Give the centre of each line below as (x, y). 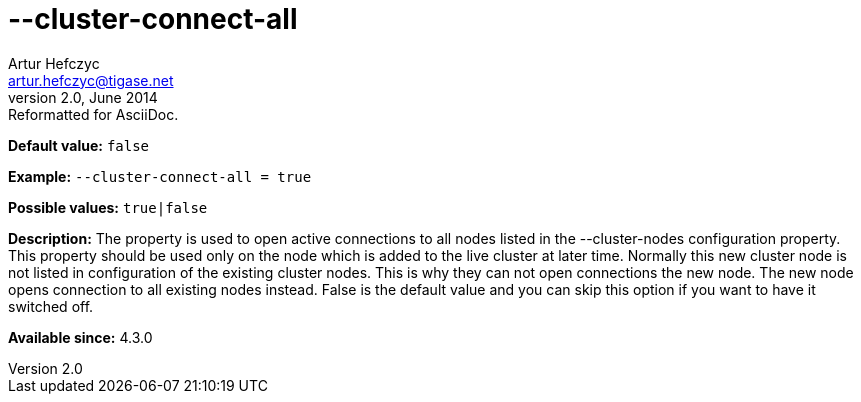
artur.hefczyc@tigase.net (91, 80)
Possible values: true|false (108, 207)
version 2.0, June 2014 (83, 97)
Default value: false (79, 145)
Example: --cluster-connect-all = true (160, 176)
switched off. (51, 306)
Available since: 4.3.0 (80, 337)
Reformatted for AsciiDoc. (93, 114)
